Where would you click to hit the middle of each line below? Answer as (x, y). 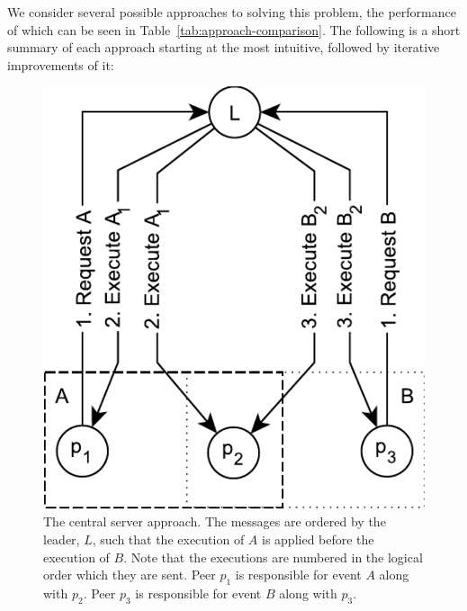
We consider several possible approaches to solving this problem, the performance (232, 12)
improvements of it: (61, 64)
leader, (62, 539)
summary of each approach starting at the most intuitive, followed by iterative (224, 47)
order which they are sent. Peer (130, 575)
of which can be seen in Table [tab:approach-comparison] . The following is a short (234, 29)
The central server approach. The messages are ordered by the (215, 521)
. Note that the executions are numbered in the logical (273, 557)
